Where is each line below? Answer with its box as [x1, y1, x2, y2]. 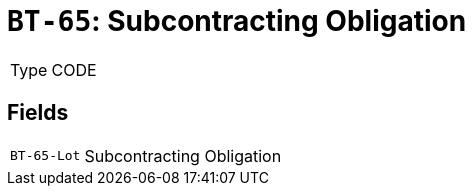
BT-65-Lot [10, 148, 81, 164]
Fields [7, 100, 69, 126]
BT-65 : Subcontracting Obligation [7, 4, 467, 38]
